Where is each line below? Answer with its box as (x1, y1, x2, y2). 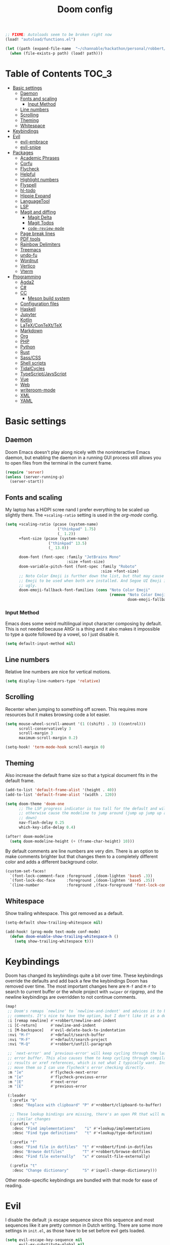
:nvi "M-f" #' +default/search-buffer (7, 1032, 105, 1037)
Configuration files (20, 301, 59, 307)
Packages (12, 149, 34, 155)
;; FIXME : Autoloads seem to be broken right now (5, 32, 112, 38)
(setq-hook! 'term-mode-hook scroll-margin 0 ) (5, 745, 105, 750)
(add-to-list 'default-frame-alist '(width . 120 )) (5, 792, 116, 797)
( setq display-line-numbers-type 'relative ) (5, 679, 101, 684)
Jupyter (20, 311, 37, 317)
